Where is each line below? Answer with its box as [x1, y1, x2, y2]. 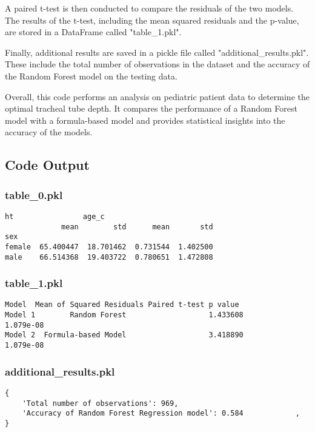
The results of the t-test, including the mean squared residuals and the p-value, [5, 13, 299, 26]
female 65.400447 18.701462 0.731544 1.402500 [5, 242, 213, 251]
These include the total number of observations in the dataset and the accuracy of [5, 58, 310, 70]
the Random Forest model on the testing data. [5, 69, 177, 82]
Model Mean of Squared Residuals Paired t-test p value [5, 300, 239, 309]
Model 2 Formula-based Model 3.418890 [5, 331, 244, 340]
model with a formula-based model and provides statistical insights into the [5, 113, 285, 126]
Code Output [5, 155, 90, 174]
